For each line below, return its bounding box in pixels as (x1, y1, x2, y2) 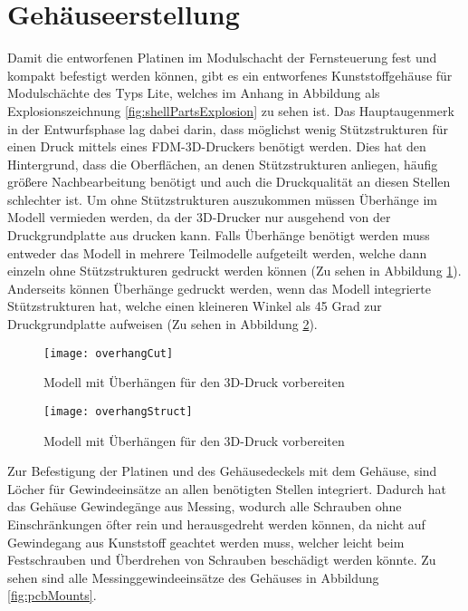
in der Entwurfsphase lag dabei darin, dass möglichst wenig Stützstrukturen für (7, 119, 449, 138)
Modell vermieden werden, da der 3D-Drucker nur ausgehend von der (7, 208, 391, 227)
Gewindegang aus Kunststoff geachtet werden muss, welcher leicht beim (7, 532, 405, 551)
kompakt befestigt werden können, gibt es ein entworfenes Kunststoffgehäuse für (7, 65, 453, 84)
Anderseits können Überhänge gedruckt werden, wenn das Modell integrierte (7, 278, 431, 297)
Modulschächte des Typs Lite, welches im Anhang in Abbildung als (7, 83, 380, 102)
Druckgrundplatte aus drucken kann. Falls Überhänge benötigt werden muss (7, 226, 430, 245)
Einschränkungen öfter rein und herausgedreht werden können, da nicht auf (7, 514, 425, 533)
